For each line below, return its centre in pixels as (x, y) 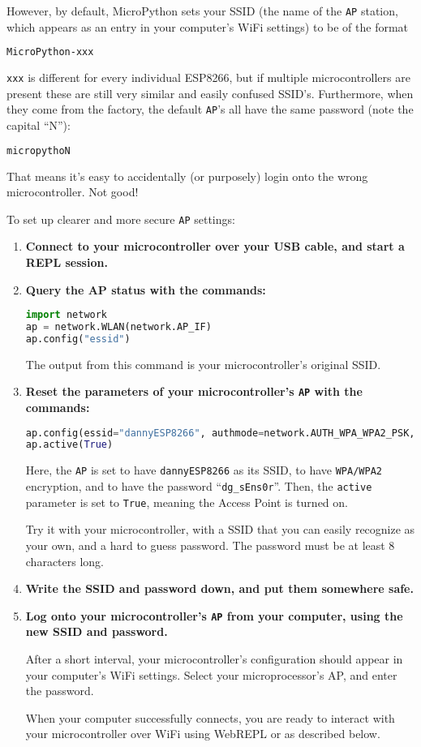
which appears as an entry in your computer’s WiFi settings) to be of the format (208, 26)
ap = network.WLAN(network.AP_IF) (118, 327)
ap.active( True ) (69, 445)
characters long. (65, 561)
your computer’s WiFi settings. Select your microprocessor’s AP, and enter (211, 674)
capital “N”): (39, 125)
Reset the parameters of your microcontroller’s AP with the (194, 391)
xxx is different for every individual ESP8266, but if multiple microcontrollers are (208, 77)
